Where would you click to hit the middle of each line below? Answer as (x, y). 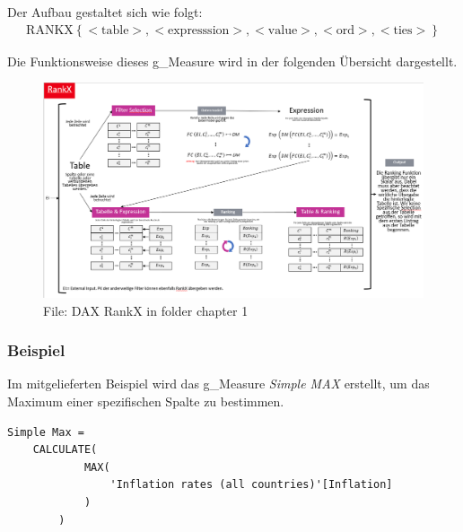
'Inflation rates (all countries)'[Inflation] (251, 485)
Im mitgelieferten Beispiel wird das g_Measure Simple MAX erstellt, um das (218, 384)
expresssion (198, 30)
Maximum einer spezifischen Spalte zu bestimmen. (146, 401)
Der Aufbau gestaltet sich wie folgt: (105, 12)
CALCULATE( (65, 450)
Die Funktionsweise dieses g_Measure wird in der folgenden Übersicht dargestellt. (232, 61)
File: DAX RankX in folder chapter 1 (146, 310)
